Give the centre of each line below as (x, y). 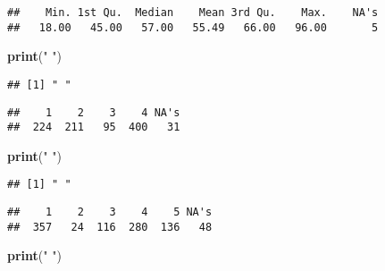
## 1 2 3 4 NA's (94, 112)
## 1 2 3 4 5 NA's (110, 212)
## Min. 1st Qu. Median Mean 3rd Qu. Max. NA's (193, 13)
